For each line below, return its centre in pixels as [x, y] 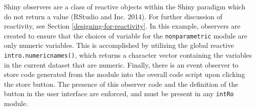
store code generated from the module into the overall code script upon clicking [125, 74]
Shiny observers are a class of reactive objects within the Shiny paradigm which [125, 6]
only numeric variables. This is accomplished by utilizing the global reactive [119, 45]
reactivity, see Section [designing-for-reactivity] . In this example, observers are [122, 26]
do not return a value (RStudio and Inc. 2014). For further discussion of [113, 16]
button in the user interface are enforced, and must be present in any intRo [119, 93]
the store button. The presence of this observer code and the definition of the [121, 84]
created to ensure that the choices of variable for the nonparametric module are [126, 35]
